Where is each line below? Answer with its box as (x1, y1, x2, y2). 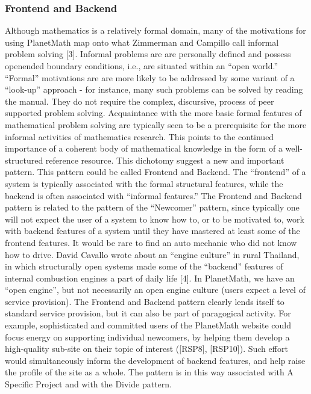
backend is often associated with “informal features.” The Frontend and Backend (5, 189, 302, 202)
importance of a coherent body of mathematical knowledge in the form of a (5, 142, 283, 155)
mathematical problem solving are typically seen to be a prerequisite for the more (5, 118, 307, 131)
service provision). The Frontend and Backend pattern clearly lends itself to (5, 295, 284, 307)
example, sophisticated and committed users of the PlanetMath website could (5, 319, 292, 331)
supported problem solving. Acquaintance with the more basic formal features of (5, 106, 302, 119)
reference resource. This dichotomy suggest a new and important (45, 153, 284, 166)
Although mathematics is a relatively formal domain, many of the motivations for (5, 24, 306, 37)
